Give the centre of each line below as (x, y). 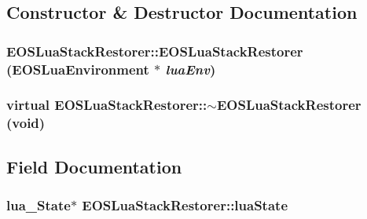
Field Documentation (94, 166)
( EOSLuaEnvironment (78, 69)
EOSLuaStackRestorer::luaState (185, 205)
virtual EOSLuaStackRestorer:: (107, 105)
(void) (26, 123)
